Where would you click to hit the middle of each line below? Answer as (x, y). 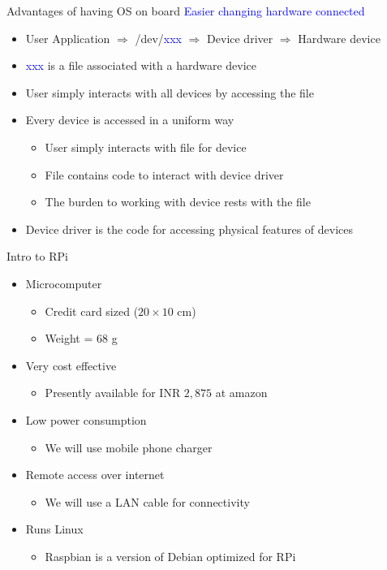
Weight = (69, 338)
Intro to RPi (37, 256)
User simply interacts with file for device (146, 147)
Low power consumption (86, 419)
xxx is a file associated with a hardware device (141, 65)
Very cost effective (71, 365)
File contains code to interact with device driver (164, 174)
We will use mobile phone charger (129, 447)
